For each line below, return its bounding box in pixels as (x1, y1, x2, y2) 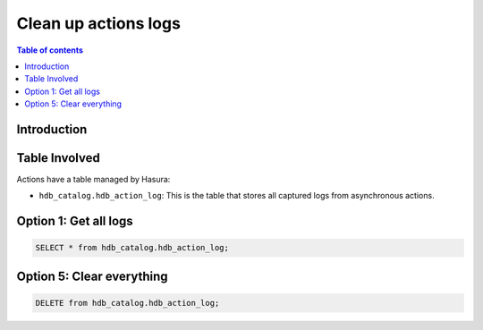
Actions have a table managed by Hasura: (16, 174, 171, 185)
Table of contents (16, 45, 84, 55)
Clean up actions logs (16, 13, 181, 33)
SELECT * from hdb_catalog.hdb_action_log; (35, 242, 230, 253)
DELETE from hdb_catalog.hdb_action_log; (35, 298, 220, 309)
